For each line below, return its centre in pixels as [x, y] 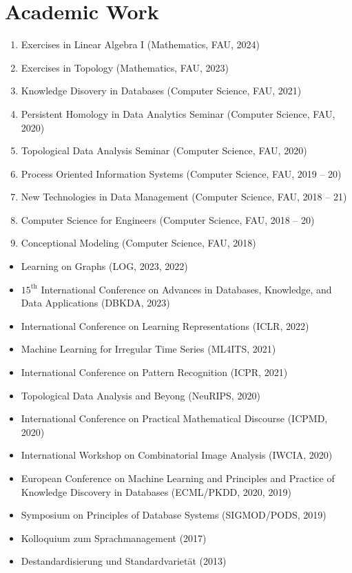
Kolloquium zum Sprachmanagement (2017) [114, 538]
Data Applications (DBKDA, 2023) [95, 303]
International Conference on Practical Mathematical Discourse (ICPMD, [174, 418]
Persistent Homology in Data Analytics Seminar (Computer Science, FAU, [178, 113]
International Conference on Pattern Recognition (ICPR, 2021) [154, 372]
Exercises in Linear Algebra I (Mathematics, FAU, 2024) [141, 44]
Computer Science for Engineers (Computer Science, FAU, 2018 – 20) [168, 219]
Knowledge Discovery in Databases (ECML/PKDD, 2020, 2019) [156, 491]
